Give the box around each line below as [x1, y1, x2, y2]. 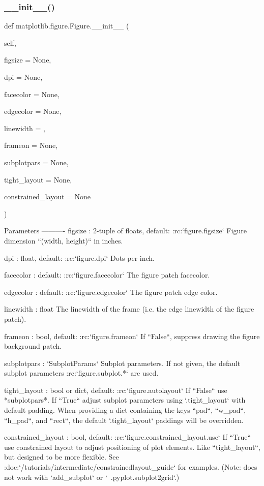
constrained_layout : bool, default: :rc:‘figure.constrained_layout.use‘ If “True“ [4, 432, 251, 442]
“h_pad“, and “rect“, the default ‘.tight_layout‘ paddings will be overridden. [4, 414, 244, 425]
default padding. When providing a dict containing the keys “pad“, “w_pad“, [4, 405, 246, 415]
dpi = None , [4, 72, 43, 82]
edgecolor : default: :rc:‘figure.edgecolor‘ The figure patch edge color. [4, 286, 218, 297]
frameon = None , [4, 140, 58, 150]
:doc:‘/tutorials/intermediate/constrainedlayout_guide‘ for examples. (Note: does [4, 462, 257, 472]
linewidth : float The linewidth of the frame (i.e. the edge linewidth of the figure [4, 303, 254, 314]
